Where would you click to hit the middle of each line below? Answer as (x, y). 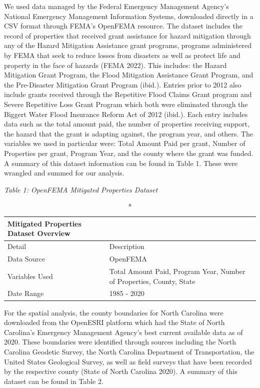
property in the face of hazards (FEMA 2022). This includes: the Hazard (115, 65)
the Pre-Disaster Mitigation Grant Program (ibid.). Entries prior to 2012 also (123, 84)
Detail (17, 246)
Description (127, 246)
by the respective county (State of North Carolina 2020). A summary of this (121, 371)
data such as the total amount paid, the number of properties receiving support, (127, 124)
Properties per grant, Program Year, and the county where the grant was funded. (129, 153)
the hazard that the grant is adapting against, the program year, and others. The (128, 133)
